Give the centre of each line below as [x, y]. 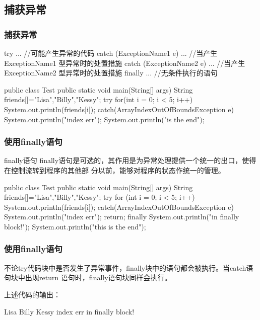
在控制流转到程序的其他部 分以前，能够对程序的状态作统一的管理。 [115, 170]
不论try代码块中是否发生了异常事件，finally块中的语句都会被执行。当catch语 [129, 267]
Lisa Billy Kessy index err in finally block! [69, 311]
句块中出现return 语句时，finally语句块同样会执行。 [88, 277]
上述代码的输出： [32, 294]
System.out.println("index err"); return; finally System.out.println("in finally [122, 217]
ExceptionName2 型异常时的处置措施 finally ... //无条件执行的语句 [111, 73]
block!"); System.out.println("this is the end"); [75, 226]
